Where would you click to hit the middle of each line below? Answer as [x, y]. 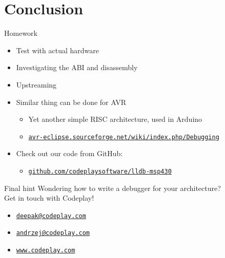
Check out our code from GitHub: [69, 153]
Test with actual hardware [57, 50]
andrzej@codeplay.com [53, 233]
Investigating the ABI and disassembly [77, 67]
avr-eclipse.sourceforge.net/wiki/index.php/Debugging [124, 137]
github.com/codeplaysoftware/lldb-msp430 [100, 171]
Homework [21, 33]
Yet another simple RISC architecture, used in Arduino [115, 119]
